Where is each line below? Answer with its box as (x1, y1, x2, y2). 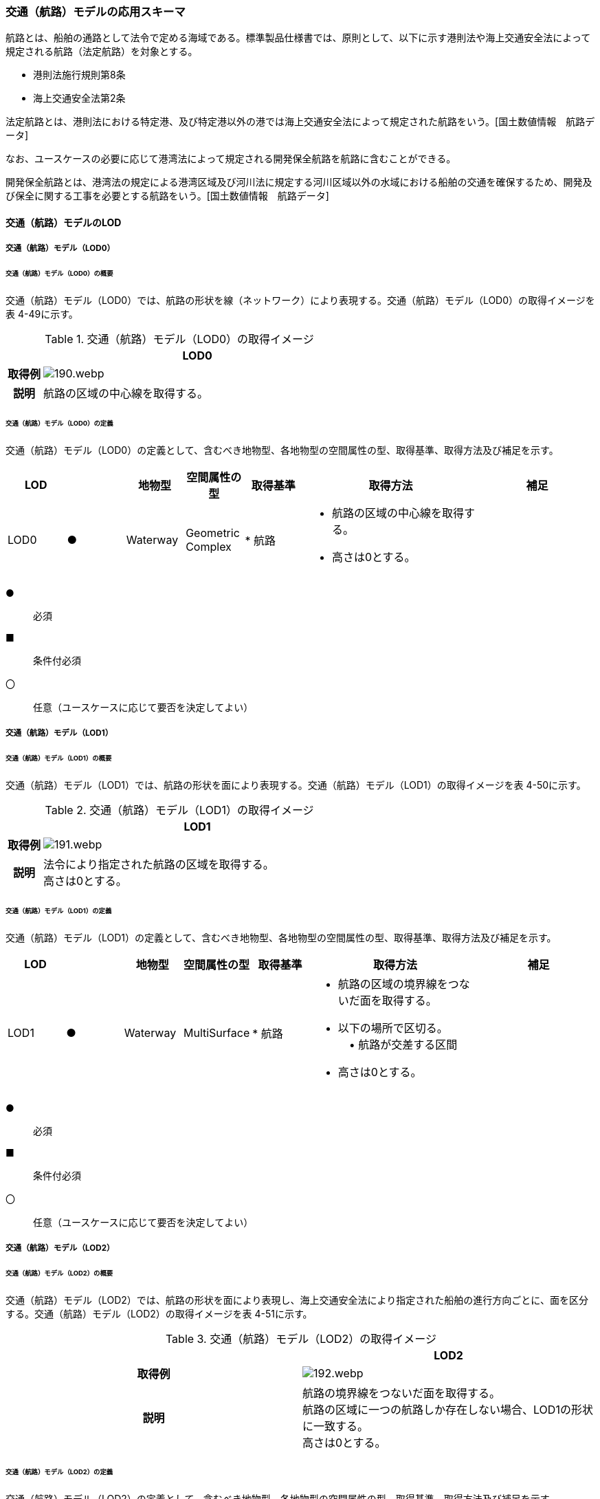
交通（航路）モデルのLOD (5, 216, 122, 228)
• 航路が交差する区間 (348, 1037, 458, 1051)
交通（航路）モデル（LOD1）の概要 (5, 754, 112, 762)
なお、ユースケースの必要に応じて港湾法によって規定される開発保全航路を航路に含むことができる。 (5, 153, 456, 165)
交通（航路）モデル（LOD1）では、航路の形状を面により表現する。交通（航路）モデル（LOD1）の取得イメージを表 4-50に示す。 (5, 778, 586, 791)
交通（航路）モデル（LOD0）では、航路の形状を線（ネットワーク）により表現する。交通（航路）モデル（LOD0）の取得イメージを (5, 294, 595, 307)
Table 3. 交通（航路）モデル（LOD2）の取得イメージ (165, 1331, 437, 1346)
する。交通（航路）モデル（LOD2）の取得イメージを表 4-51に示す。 (5, 1307, 313, 1320)
